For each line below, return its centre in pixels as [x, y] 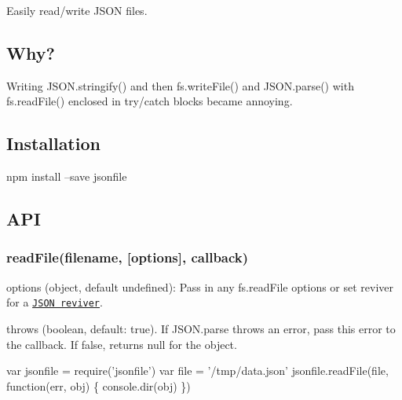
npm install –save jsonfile [67, 176]
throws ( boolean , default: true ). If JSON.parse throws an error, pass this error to [201, 329]
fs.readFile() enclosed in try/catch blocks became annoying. [150, 101]
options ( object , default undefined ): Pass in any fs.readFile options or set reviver [200, 286]
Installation [53, 143]
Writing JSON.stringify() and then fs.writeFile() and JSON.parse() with [180, 85]
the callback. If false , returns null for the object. [122, 344]
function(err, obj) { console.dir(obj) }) [99, 385]
